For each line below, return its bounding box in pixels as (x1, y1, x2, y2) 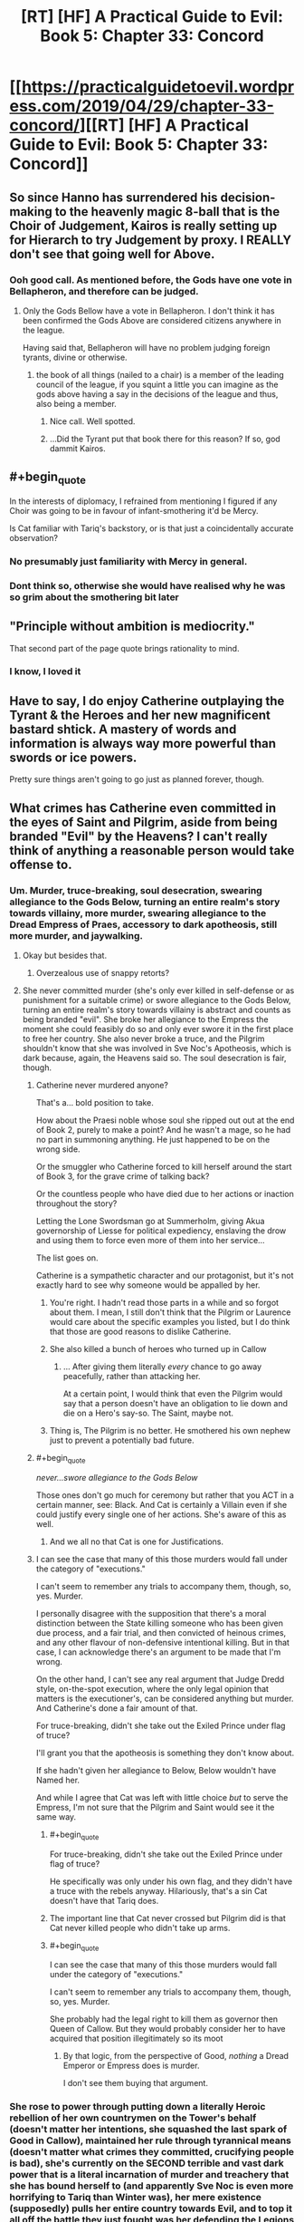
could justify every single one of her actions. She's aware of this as (35, 1509, 287, 1520)
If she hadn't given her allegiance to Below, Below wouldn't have (35, 1764, 277, 1775)
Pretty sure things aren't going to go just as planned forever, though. (9, 774, 264, 785)
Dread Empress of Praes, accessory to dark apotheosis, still (9, 918, 278, 931)
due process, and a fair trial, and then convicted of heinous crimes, (35, 1627, 287, 1638)
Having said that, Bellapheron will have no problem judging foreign (22, 342, 271, 353)
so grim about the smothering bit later (9, 591, 179, 604)
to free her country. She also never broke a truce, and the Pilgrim (22, 1033, 265, 1044)
